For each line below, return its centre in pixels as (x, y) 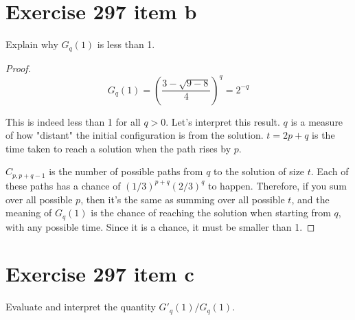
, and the (310, 199)
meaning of (29, 213)
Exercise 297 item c (100, 274)
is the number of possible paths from (126, 171)
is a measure (317, 121)
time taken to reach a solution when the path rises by (118, 148)
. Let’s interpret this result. (223, 121)
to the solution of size (259, 171)
